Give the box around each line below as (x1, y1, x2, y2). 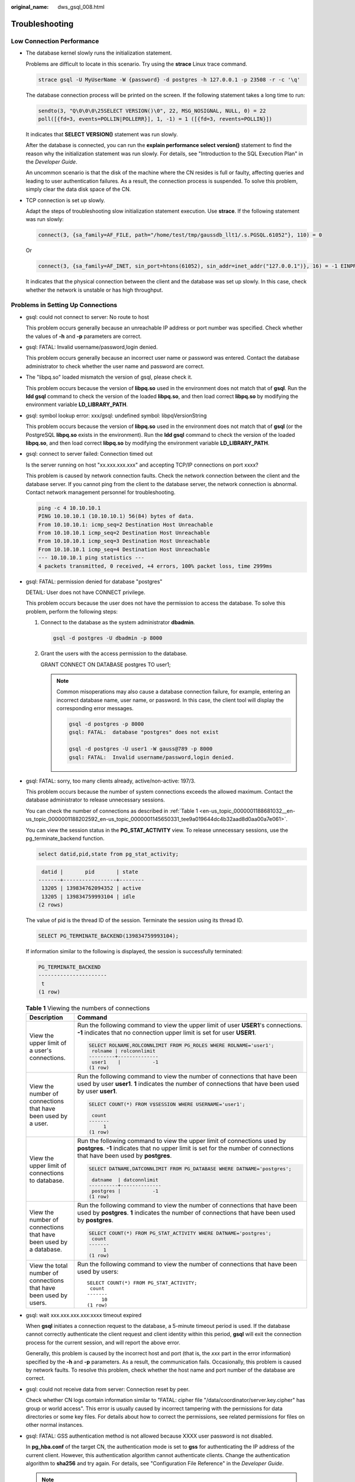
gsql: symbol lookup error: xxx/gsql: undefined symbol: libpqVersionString (25, 412, 207, 419)
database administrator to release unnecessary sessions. (25, 796, 165, 803)
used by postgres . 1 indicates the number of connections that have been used (77, 1208, 296, 1216)
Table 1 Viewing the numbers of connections (25, 1004, 150, 1013)
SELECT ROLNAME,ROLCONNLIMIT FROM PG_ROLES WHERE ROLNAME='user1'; (89, 1042, 275, 1049)
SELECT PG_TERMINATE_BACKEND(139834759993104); (38, 932, 179, 940)
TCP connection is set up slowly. (25, 196, 106, 204)
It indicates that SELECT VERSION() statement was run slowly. (25, 130, 178, 138)
